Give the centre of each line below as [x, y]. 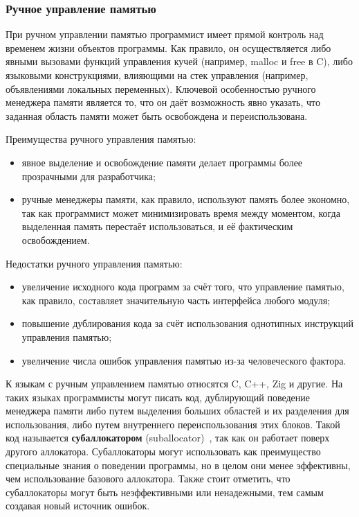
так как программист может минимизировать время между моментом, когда [181, 212]
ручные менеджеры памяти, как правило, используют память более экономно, [186, 199]
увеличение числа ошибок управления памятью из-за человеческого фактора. [184, 360]
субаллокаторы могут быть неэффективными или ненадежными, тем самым [165, 492]
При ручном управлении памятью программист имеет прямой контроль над [165, 34]
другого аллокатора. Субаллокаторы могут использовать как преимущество [163, 452]
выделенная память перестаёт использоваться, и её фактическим [157, 226]
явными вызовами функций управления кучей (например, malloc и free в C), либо [179, 61]
